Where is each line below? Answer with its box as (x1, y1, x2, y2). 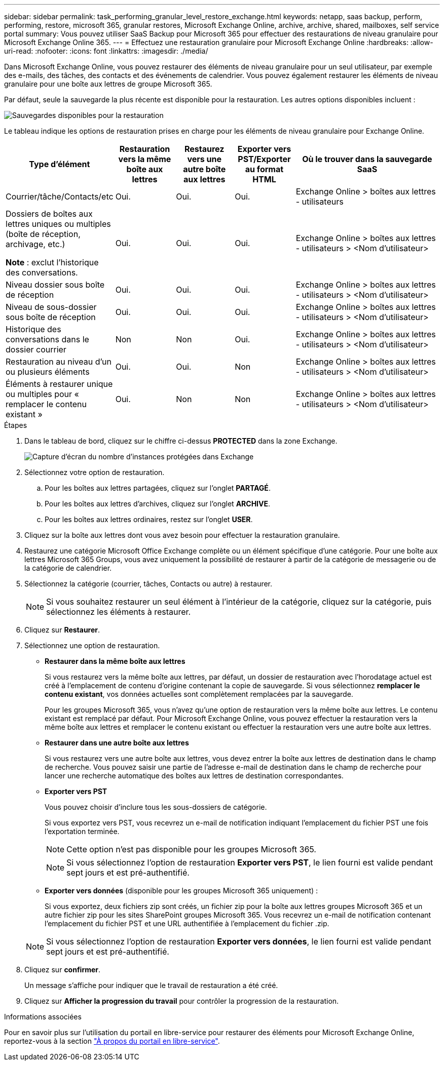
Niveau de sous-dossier (6, 302, 97, 312)
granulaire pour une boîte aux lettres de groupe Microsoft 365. (4, 80, 212, 88)
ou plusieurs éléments (6, 367, 90, 377)
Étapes (4, 421, 27, 429)
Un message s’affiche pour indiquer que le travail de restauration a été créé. (24, 981, 278, 990)
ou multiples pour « (6, 389, 79, 399)
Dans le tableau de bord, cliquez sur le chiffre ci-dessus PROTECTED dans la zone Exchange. (24, 437, 338, 445)
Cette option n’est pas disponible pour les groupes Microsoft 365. (66, 844, 316, 854)
